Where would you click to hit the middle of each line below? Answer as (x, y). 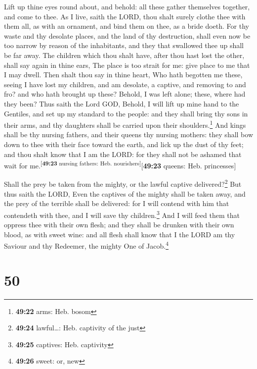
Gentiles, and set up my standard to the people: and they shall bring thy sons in (126, 113)
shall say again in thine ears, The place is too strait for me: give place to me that (127, 65)
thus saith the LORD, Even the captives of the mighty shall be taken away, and (125, 193)
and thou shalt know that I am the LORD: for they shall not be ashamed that (123, 154)
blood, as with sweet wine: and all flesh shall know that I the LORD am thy (120, 234)
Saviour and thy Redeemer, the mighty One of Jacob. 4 (86, 245)
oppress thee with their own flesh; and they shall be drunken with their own (119, 225)
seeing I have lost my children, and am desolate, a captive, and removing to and (125, 84)
